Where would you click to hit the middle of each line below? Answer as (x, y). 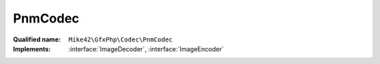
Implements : (32, 49)
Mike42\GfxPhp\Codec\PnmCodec (121, 39)
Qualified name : (37, 39)
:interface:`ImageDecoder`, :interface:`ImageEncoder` (146, 49)
